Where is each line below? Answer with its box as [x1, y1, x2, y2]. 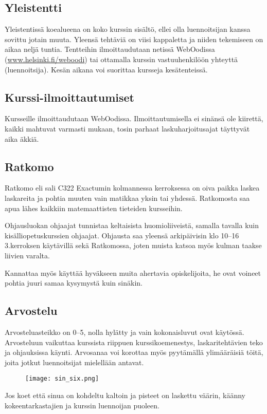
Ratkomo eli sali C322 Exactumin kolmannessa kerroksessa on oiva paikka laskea [5, 182, 260, 193]
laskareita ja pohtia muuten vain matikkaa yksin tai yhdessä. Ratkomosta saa [5, 192, 250, 203]
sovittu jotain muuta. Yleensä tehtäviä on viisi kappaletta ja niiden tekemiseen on [5, 33, 263, 44]
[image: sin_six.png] [25, 375, 99, 383]
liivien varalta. [5, 250, 50, 260]
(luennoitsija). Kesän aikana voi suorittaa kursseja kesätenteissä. [5, 64, 208, 74]
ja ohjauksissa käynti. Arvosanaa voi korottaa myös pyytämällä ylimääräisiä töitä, [5, 347, 263, 357]
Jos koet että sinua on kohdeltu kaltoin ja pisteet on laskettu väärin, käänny [5, 389, 246, 400]
